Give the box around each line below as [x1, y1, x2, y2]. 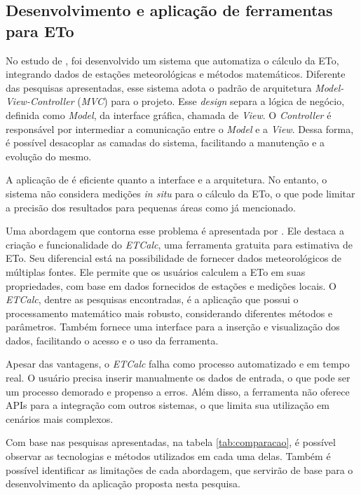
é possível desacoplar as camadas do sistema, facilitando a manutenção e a [6, 135, 325, 150]
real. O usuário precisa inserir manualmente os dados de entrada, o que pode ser [6, 370, 350, 385]
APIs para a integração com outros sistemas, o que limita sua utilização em [6, 398, 329, 412]
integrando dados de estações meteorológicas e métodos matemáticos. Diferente [6, 67, 346, 81]
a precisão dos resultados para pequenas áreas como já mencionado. [6, 200, 296, 214]
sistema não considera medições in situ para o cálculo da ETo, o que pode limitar [6, 186, 355, 200]
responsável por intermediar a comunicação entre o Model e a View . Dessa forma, [6, 121, 354, 136]
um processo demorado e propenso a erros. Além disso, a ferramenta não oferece [6, 384, 350, 398]
